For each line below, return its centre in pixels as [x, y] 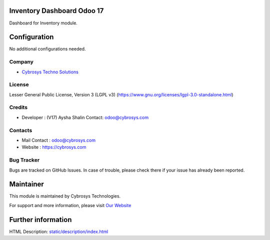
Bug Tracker [24, 160]
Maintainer [27, 184]
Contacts [21, 130]
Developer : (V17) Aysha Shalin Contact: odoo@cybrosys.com [85, 117]
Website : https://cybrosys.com [54, 147]
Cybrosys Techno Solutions [50, 72]
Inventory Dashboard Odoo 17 [56, 11]
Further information [40, 220]
